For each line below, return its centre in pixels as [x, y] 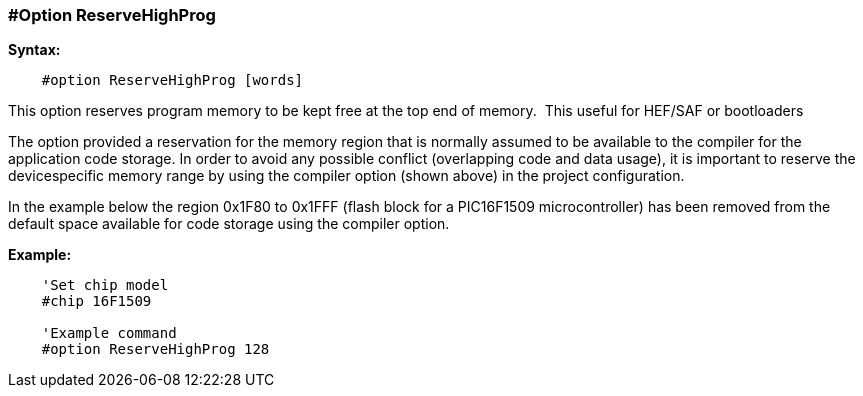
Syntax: [34, 50]
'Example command [109, 333]
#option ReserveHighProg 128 [155, 349]
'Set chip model [105, 285]
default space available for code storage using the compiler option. [229, 224]
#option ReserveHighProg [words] [172, 80]
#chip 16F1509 [96, 301]
